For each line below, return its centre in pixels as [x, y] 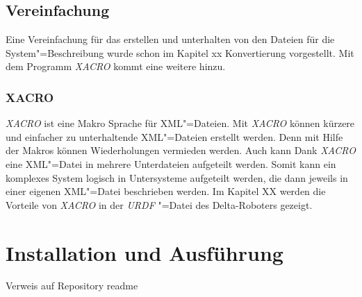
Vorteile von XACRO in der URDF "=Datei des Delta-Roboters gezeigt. [159, 204]
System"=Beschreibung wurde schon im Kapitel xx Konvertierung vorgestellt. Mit [180, 52]
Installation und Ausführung [145, 252]
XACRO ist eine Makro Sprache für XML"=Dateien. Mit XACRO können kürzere [180, 123]
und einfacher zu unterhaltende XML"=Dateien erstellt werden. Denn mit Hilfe [174, 136]
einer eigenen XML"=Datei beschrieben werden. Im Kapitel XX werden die [166, 191]
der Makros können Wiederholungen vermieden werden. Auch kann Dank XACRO [181, 150]
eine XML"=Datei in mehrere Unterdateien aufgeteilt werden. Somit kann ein [171, 163]
